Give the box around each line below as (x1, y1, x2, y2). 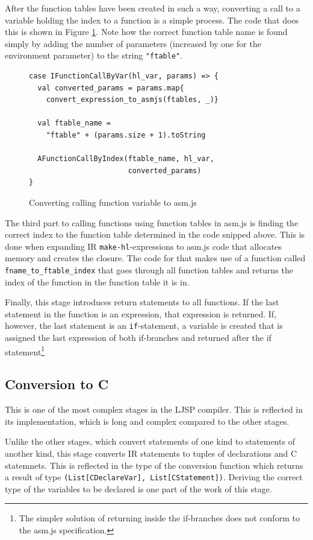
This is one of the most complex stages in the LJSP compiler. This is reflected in (5, 403, 303, 416)
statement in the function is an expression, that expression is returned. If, (5, 307, 277, 320)
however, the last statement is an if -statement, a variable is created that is (5, 319, 283, 332)
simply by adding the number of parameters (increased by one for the (5, 37, 261, 49)
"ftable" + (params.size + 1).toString (46, 131, 206, 139)
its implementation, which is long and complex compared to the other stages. (5, 415, 290, 427)
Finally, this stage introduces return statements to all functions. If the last (5, 296, 279, 308)
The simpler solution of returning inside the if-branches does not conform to (19, 512, 300, 524)
